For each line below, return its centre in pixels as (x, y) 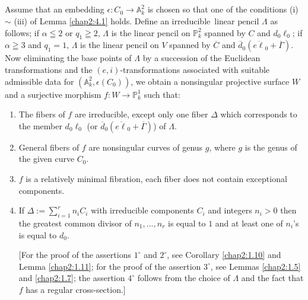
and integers (230, 210)
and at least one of (249, 223)
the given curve (47, 159)
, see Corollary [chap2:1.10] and (224, 255)
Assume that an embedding (55, 9)
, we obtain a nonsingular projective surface (210, 81)
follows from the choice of (184, 278)
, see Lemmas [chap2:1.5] (255, 266)
